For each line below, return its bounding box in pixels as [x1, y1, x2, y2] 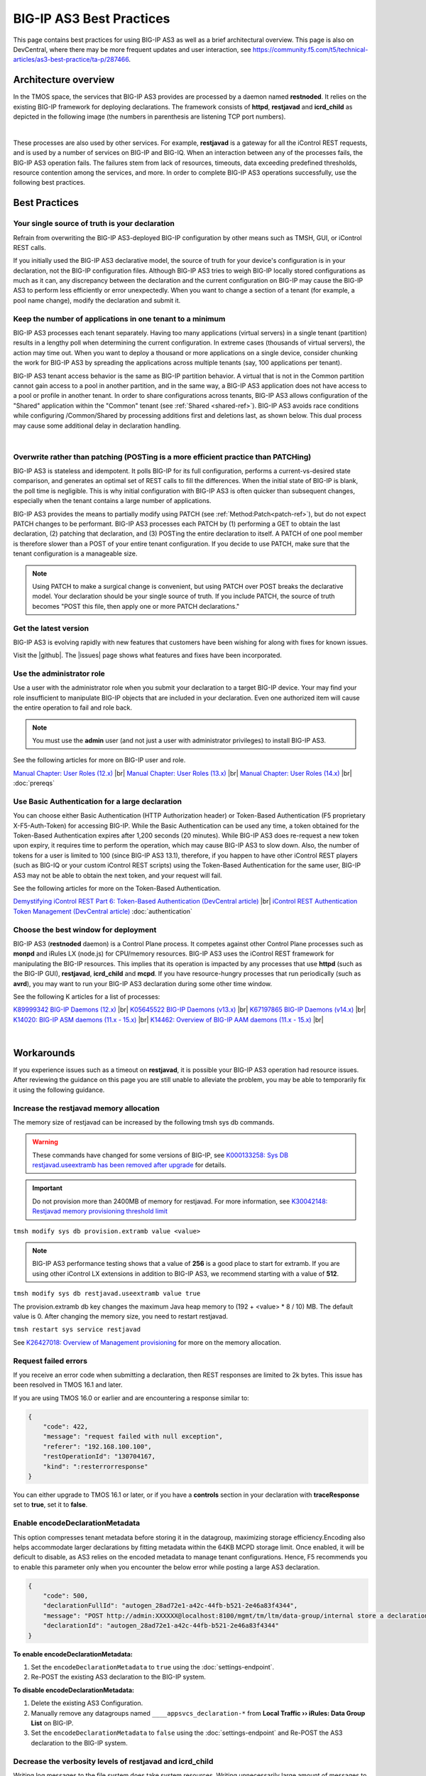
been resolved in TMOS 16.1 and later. [13, 1380, 124, 1389]
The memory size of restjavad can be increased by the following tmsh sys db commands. [13, 1117, 275, 1126]
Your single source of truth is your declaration [13, 219, 175, 229]
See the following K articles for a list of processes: [13, 992, 160, 1001]
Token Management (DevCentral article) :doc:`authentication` [13, 906, 193, 916]
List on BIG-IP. [31, 1718, 74, 1727]
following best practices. [13, 178, 85, 187]
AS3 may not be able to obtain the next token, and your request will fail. [13, 871, 223, 879]
